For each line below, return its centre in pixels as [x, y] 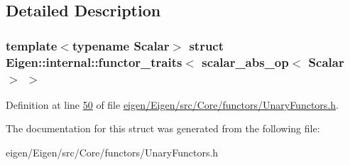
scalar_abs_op [245, 62]
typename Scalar [121, 45]
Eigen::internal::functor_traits [94, 62]
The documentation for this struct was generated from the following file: [163, 128]
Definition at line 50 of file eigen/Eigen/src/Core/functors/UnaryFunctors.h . [172, 104]
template [32, 45]
